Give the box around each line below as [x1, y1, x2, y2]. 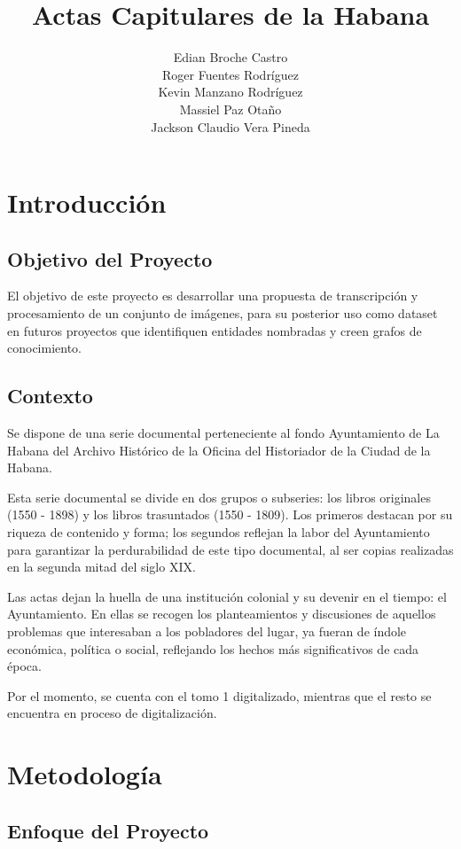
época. [7, 657, 42, 675]
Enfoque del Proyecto [7, 816, 209, 844]
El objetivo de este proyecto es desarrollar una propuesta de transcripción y [7, 286, 418, 305]
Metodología [7, 756, 162, 792]
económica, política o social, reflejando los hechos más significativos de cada [7, 639, 419, 658]
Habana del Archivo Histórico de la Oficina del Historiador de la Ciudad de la [7, 440, 431, 459]
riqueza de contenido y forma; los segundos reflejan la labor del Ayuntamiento [7, 523, 430, 541]
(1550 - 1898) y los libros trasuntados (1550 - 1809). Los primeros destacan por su [7, 505, 453, 524]
